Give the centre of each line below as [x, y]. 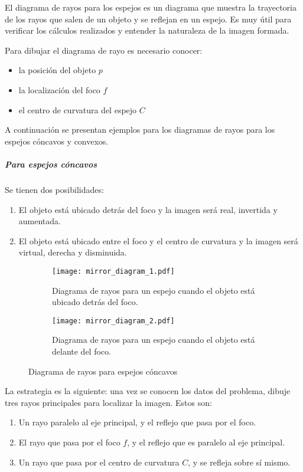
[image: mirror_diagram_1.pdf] [113, 271]
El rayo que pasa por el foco [69, 442]
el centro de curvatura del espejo [78, 109]
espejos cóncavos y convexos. [57, 141]
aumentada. [40, 221]
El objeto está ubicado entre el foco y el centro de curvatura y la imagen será [158, 240]
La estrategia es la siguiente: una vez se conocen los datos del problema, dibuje [148, 391]
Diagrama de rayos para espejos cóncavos [103, 371]
